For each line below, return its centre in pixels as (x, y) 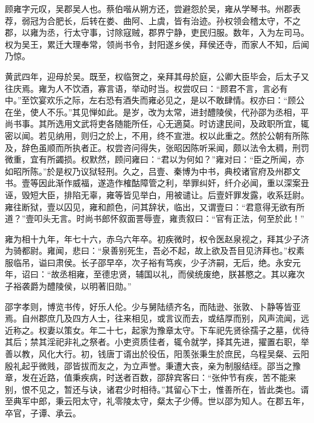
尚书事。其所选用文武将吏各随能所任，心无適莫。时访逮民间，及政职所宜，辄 (157, 124)
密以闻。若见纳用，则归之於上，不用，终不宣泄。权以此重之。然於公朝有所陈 (157, 135)
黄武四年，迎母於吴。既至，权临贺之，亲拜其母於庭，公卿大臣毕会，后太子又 (157, 76)
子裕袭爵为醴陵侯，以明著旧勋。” (68, 286)
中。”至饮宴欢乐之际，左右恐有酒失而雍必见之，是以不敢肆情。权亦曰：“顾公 (155, 100)
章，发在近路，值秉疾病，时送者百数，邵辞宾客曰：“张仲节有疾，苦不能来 (151, 377)
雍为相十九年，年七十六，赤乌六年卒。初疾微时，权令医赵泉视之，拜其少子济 (157, 238)
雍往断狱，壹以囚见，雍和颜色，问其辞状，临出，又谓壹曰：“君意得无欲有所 (155, 206)
